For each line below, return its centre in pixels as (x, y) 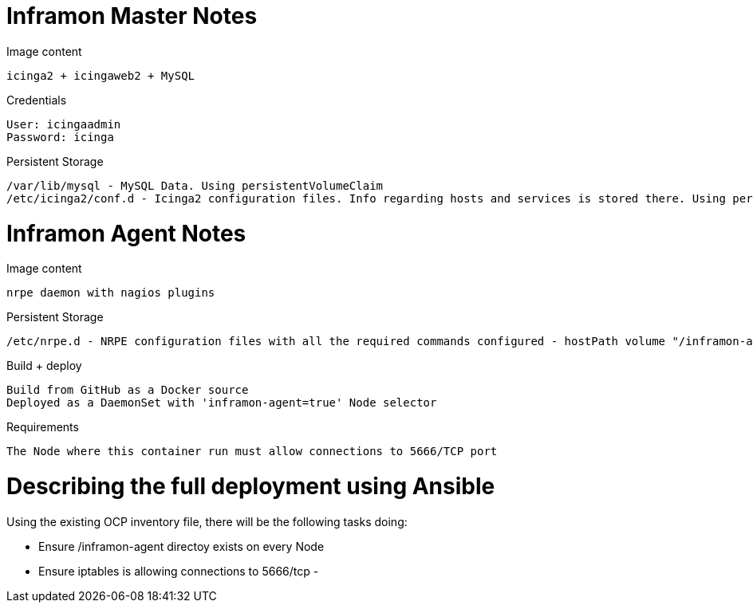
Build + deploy (44, 366)
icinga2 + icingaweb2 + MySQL (101, 75)
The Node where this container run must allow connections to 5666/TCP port (252, 452)
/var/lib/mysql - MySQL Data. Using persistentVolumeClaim (195, 185)
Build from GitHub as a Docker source (128, 390)
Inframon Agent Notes (126, 233)
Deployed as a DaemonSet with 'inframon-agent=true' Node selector (222, 403)
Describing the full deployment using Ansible (251, 486)
